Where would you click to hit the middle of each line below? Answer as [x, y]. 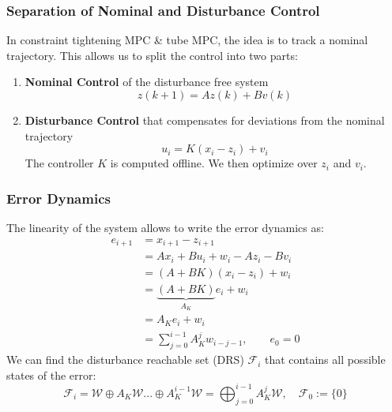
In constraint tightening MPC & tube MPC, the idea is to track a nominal [187, 40]
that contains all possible [325, 360]
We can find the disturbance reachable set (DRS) [125, 360]
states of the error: [51, 375]
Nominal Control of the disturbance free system [147, 82]
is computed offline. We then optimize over [214, 163]
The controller [59, 163]
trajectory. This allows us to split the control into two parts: [152, 55]
